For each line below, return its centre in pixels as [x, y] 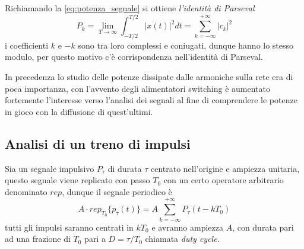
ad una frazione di [38, 239]
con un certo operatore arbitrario [224, 180]
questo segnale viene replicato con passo [77, 180]
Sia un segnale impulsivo [50, 168]
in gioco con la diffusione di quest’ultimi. [79, 111]
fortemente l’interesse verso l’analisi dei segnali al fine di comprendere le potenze [151, 100]
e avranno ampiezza [187, 227]
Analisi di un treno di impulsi [98, 143]
